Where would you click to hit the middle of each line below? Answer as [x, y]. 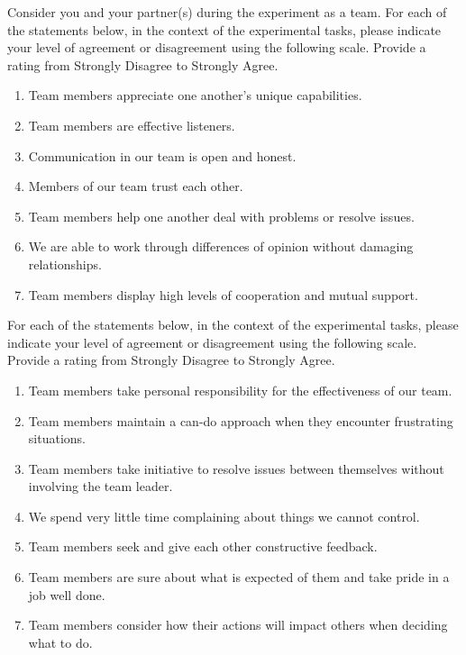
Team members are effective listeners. [132, 125]
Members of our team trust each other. [136, 186]
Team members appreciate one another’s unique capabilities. [195, 95]
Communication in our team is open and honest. [162, 155]
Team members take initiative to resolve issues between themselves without [236, 468]
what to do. [60, 642]
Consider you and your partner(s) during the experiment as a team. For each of [227, 12]
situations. [57, 438]
